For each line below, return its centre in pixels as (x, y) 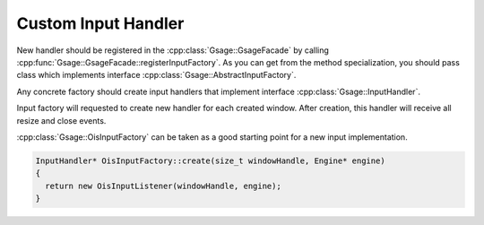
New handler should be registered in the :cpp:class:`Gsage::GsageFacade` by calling (173, 50)
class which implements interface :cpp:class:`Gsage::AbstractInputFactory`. (156, 75)
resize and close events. (61, 120)
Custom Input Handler (100, 23)
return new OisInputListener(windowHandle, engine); (163, 186)
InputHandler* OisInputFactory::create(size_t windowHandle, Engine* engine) (210, 160)
